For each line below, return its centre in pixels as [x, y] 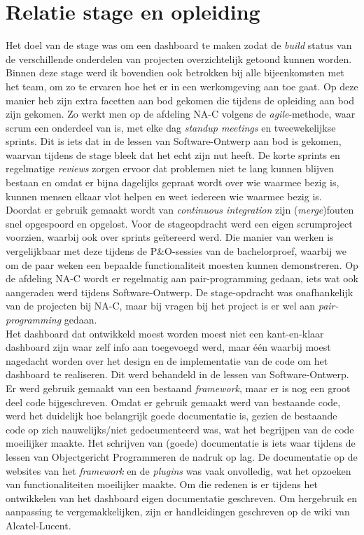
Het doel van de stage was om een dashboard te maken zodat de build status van [179, 45]
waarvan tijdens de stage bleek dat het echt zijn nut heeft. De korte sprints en [173, 154]
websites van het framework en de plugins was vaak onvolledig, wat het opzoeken [178, 470]
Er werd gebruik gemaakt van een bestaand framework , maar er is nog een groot [178, 388]
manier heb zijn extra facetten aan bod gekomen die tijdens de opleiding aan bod [180, 100]
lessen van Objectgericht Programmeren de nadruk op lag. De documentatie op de [182, 456]
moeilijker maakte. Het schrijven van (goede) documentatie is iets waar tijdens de [181, 443]
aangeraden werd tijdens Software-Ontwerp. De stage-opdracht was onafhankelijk [180, 292]
